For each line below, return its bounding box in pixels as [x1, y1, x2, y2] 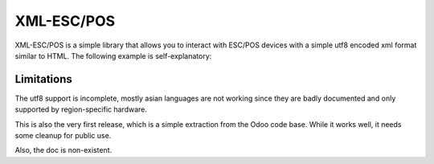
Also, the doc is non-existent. [14, 146, 113, 155]
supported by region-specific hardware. [14, 105, 148, 114]
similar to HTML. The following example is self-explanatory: [14, 51, 212, 60]
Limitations [14, 72, 72, 86]
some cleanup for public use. [14, 131, 112, 141]
